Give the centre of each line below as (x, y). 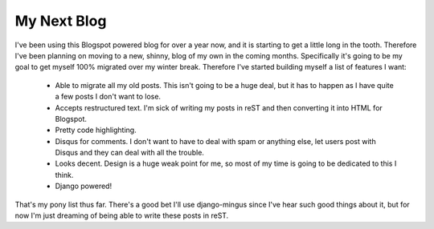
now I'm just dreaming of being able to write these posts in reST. (122, 215)
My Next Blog (61, 21)
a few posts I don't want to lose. (108, 97)
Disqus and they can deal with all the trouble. (130, 153)
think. (64, 175)
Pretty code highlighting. (96, 130)
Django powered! (84, 186)
